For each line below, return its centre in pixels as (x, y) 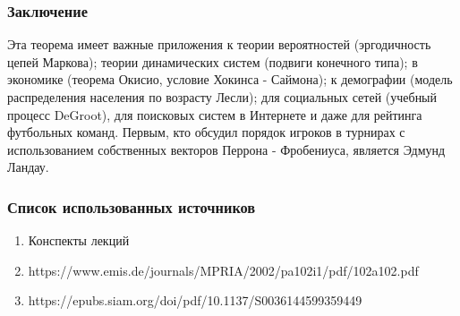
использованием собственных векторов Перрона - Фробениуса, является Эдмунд (226, 149)
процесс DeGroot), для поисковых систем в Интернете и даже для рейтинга (215, 114)
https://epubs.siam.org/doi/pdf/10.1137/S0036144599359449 (195, 300)
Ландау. (28, 167)
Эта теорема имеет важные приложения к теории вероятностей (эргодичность (219, 44)
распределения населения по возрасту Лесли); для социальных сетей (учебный (222, 97)
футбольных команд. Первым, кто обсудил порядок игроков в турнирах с (206, 132)
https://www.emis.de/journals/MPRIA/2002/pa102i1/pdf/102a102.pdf (223, 270)
